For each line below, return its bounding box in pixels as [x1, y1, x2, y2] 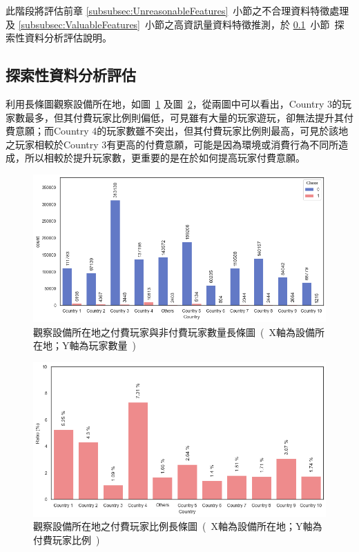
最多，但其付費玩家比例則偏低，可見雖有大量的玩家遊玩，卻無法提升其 [24, 110, 344, 124]
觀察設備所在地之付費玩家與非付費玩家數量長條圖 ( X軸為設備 [33, 324, 315, 339]
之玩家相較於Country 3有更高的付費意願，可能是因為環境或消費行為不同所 [6, 137, 339, 151]
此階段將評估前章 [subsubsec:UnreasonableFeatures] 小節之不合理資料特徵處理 [6, 3, 349, 17]
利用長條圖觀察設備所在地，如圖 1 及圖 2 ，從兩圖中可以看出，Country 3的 [6, 96, 342, 110]
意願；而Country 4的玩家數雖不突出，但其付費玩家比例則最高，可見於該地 [14, 124, 349, 138]
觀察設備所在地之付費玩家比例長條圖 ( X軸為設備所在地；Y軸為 [33, 519, 322, 533]
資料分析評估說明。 [24, 30, 112, 45]
